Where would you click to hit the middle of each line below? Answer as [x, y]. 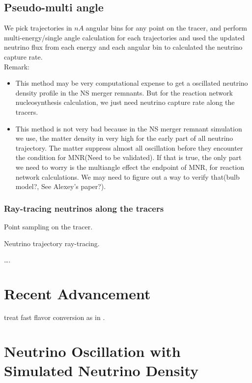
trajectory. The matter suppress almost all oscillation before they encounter [129, 147]
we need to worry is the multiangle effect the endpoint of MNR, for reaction [130, 167]
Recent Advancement [77, 293]
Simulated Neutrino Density [101, 370]
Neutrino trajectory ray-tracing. [52, 243]
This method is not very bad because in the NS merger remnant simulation [129, 128]
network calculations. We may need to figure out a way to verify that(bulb [127, 176]
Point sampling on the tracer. [48, 226]
